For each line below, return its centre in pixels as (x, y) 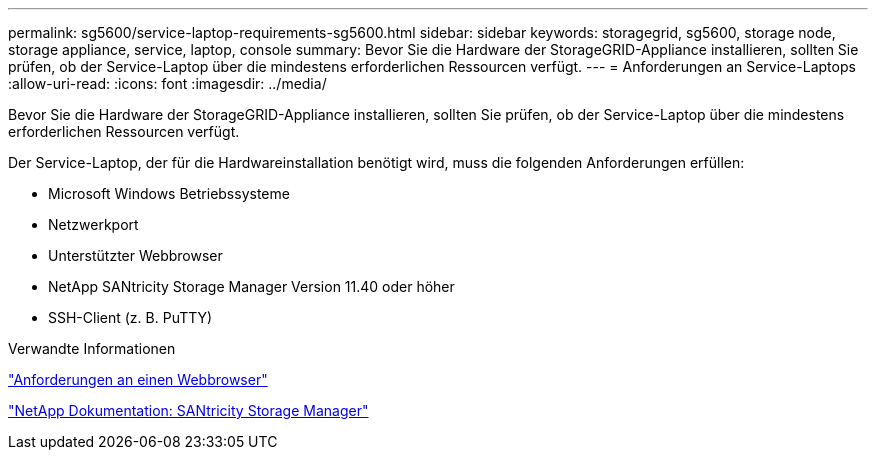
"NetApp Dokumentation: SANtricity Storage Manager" (188, 410)
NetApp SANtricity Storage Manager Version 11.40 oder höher (251, 286)
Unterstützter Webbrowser (135, 255)
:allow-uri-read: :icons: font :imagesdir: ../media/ (167, 83)
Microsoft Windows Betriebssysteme (169, 193)
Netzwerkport (93, 224)
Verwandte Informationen (92, 348)
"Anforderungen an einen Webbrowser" (138, 379)
